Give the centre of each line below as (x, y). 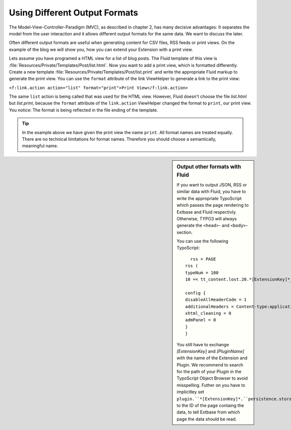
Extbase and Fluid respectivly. (207, 212)
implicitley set (191, 392)
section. (185, 232)
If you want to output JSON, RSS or (212, 184)
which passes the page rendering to (213, 205)
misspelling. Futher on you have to (211, 385)
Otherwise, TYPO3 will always (207, 218)
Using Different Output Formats (73, 13)
